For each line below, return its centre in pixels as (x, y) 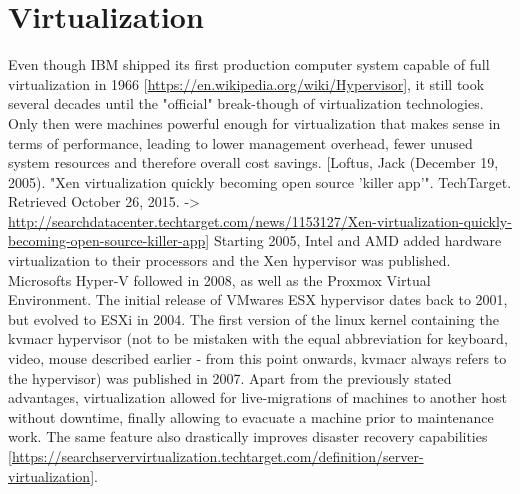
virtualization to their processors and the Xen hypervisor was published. (229, 260)
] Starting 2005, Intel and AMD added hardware (353, 240)
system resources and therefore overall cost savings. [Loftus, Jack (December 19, (253, 162)
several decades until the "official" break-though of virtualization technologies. (246, 103)
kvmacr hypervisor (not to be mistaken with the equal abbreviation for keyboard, (258, 338)
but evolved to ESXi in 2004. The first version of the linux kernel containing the (253, 318)
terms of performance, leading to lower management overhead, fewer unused (240, 142)
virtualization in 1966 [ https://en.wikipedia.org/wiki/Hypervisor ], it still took (246, 83)
